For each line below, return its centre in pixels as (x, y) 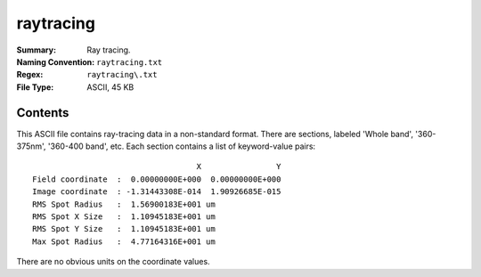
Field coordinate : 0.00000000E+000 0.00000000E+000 (157, 179)
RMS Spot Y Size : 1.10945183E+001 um (124, 229)
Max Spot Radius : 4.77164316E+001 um (124, 241)
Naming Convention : (56, 61)
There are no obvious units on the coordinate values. (113, 262)
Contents (43, 113)
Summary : (37, 50)
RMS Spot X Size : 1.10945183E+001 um (124, 216)
